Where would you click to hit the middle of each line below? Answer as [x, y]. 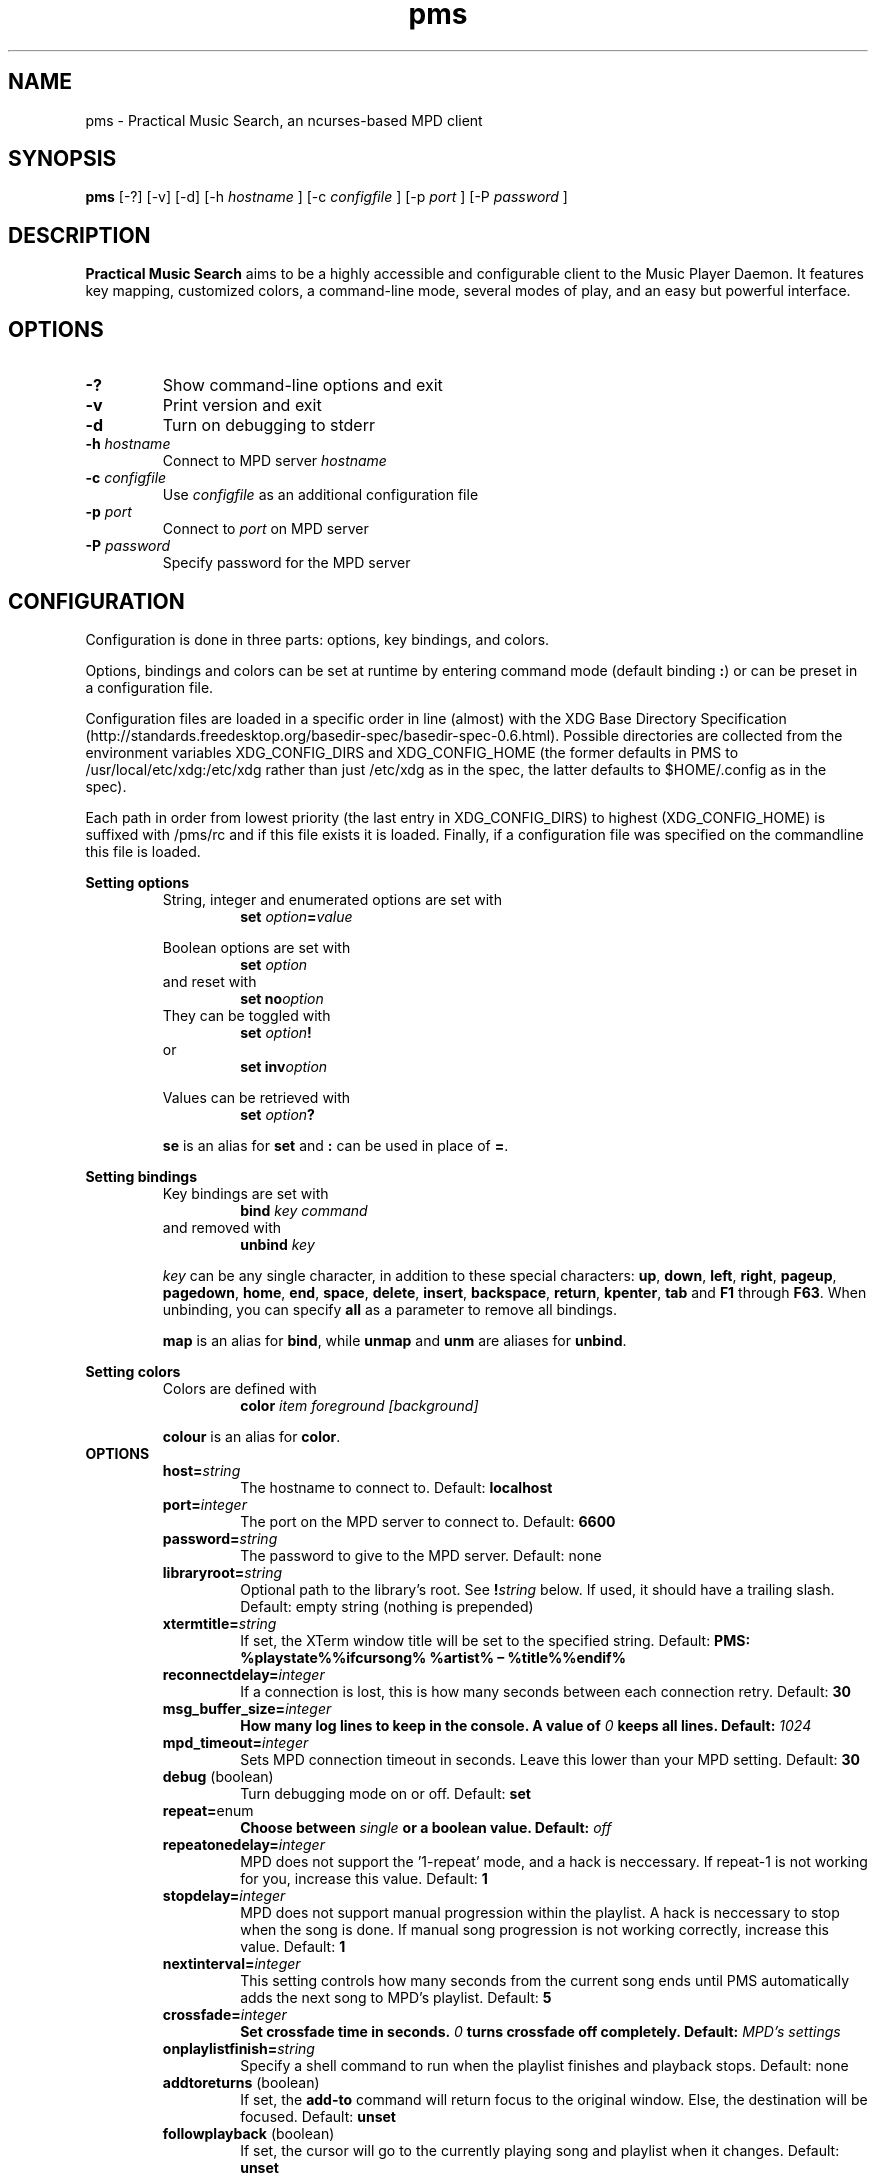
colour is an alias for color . [251, 1436]
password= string [220, 1538]
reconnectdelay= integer [243, 1674]
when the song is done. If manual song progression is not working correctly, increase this [534, 1929]
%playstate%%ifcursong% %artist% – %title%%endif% [433, 1657]
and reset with [209, 981]
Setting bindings [141, 1176]
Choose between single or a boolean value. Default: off [426, 1827]
